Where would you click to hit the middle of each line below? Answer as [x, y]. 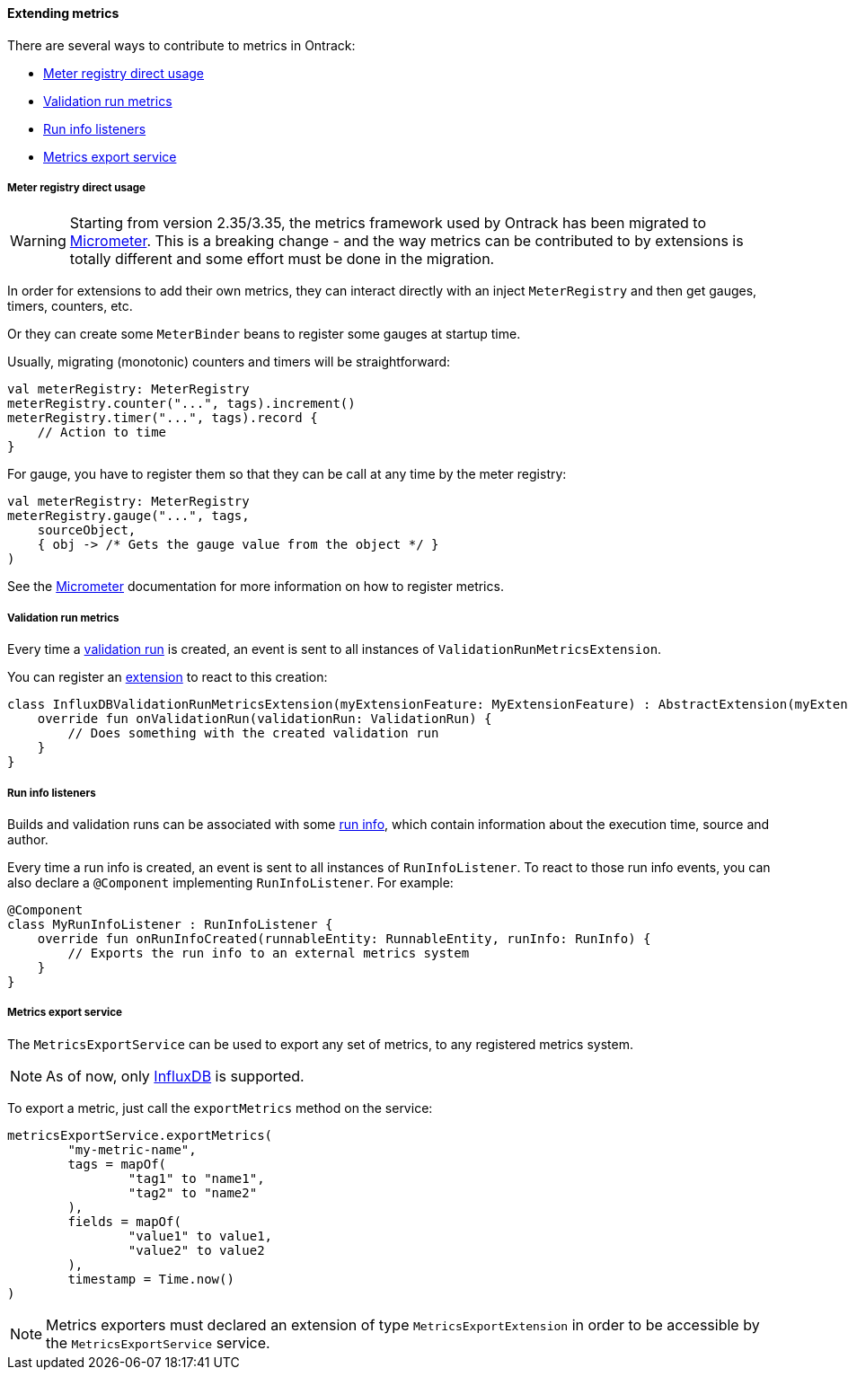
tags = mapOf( [117, 1164]
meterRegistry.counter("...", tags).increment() [181, 404]
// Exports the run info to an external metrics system [269, 953]
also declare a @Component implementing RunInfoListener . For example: [230, 882]
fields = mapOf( [124, 1221]
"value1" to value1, [200, 1236]
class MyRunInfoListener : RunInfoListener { [170, 924]
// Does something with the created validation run [253, 733]
